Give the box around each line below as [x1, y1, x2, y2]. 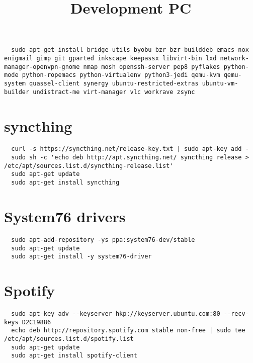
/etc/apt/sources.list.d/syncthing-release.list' [4, 162, 174, 169]
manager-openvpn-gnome [4, 63, 80, 70]
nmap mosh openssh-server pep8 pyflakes [83, 63, 220, 70]
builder [4, 88, 30, 96]
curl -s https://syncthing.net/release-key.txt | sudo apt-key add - [11, 145, 249, 153]
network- [220, 55, 249, 62]
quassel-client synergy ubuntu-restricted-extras [29, 80, 199, 87]
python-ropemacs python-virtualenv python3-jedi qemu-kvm [22, 71, 220, 79]
